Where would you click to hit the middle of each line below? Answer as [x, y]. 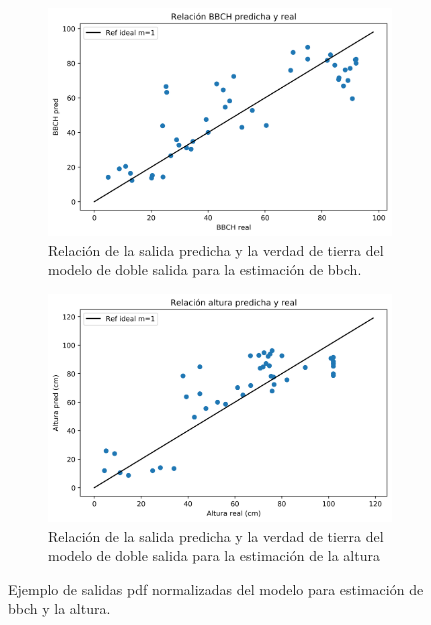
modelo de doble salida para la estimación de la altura [214, 555]
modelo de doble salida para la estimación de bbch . [205, 269]
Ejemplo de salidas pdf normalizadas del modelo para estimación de [216, 588]
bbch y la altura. [59, 608]
